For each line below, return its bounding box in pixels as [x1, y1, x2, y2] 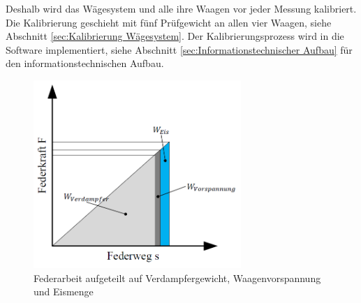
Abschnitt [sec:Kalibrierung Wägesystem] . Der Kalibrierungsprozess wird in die [6, 29, 344, 43]
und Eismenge [34, 284, 94, 299]
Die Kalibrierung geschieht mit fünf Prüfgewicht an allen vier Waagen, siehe [6, 15, 332, 29]
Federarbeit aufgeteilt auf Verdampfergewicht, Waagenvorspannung [34, 270, 321, 285]
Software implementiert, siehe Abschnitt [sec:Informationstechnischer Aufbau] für [6, 42, 353, 57]
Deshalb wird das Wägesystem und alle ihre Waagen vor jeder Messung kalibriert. [6, 1, 357, 15]
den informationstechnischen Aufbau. [6, 56, 164, 71]
